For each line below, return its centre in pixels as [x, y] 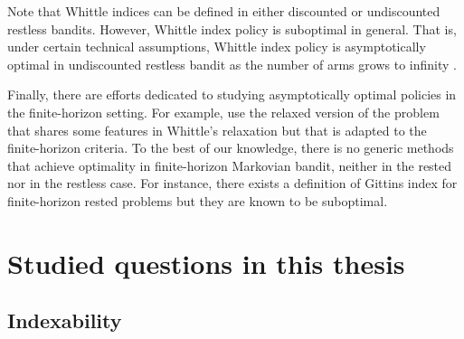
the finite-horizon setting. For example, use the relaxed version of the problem [223, 112]
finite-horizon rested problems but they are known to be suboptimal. [198, 200]
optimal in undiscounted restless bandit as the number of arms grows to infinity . [232, 64]
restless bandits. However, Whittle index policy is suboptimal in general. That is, [232, 28]
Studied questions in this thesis [206, 263]
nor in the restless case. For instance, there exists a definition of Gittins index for [232, 183]
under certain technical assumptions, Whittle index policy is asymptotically [217, 47]
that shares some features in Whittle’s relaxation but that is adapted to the [217, 130]
